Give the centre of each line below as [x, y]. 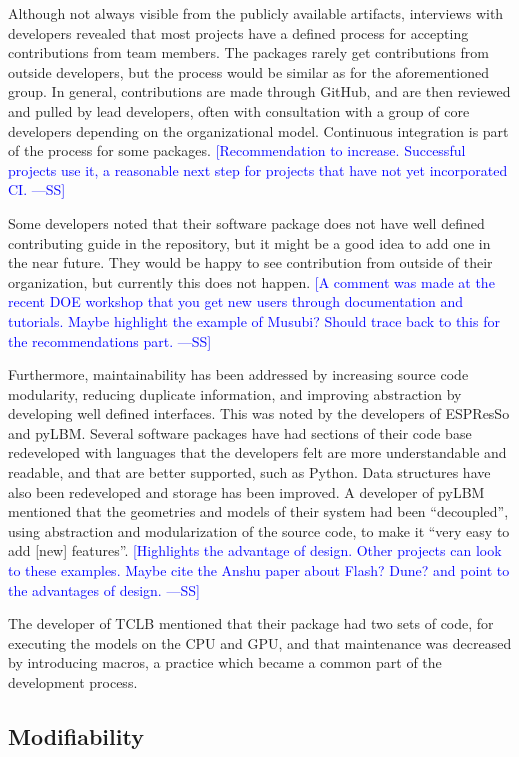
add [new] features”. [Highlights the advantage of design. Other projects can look [255, 550]
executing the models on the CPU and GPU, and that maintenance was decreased [260, 642]
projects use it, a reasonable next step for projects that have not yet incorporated [258, 169]
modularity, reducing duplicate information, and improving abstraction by [235, 393]
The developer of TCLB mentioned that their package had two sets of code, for [251, 623]
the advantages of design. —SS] [104, 589]
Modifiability [76, 735]
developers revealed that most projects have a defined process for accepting [238, 32]
